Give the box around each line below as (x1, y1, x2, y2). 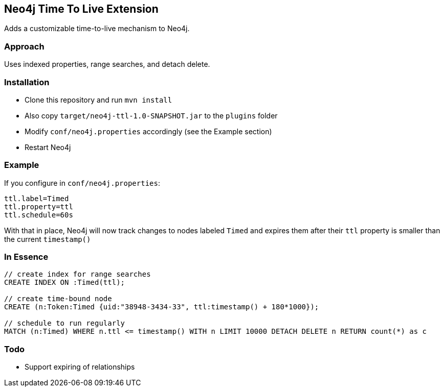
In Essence (4, 252, 49, 262)
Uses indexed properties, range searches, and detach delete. (4, 60, 210, 69)
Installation (4, 77, 50, 87)
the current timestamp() (4, 234, 91, 243)
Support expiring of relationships (25, 362, 135, 372)
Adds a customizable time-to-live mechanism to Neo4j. (4, 24, 190, 33)
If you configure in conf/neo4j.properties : (4, 178, 160, 187)
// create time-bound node (4, 295, 112, 303)
